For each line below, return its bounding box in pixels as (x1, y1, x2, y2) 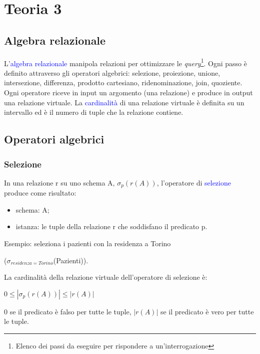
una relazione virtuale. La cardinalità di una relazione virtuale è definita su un (4, 97, 244, 107)
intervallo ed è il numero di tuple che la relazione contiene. (4, 107, 183, 117)
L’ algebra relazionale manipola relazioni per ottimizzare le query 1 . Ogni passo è (4, 56, 247, 68)
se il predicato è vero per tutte (160, 306, 254, 316)
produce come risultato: (4, 188, 76, 198)
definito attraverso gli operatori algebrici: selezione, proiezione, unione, (4, 67, 220, 78)
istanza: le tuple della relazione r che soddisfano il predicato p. (15, 221, 207, 232)
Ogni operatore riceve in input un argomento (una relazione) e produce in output (4, 87, 253, 98)
